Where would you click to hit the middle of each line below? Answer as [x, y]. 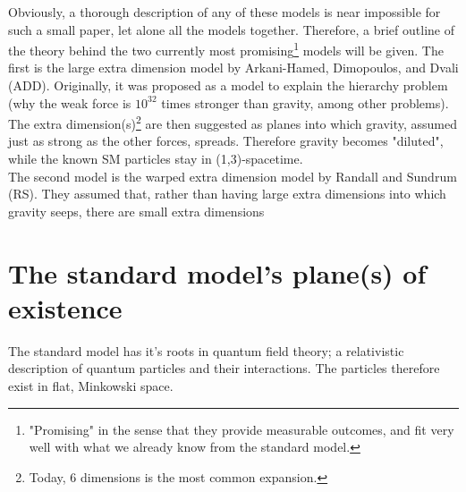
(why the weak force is [70, 102]
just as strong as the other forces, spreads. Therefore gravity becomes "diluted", [226, 141]
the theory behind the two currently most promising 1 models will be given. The [226, 49]
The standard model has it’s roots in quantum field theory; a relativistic [206, 350]
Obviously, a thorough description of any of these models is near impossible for [225, 12]
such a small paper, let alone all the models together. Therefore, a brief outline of [231, 29]
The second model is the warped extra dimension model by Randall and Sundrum [233, 176]
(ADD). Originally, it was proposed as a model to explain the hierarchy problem [228, 85]
